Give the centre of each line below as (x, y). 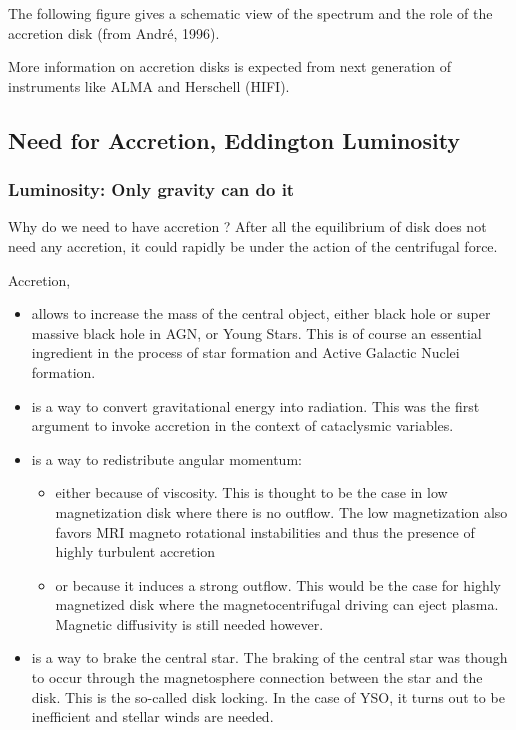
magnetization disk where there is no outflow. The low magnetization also (281, 511)
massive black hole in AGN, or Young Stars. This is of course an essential (256, 332)
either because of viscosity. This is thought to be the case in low (251, 492)
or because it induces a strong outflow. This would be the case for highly (278, 584)
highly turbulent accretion (135, 551)
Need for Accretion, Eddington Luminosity (234, 139)
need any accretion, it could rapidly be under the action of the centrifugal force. (253, 245)
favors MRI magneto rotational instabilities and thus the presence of (265, 531)
